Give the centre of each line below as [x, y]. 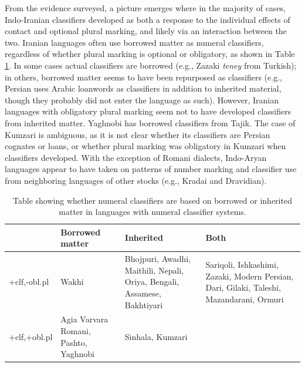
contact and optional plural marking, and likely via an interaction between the [146, 31]
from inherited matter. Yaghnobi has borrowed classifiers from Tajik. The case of [150, 122]
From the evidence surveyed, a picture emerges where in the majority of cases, [145, 8]
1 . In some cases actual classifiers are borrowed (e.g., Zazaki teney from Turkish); [151, 65]
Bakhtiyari [144, 304]
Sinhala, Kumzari [156, 336]
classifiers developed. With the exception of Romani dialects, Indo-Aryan [136, 157]
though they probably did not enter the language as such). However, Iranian [142, 100]
